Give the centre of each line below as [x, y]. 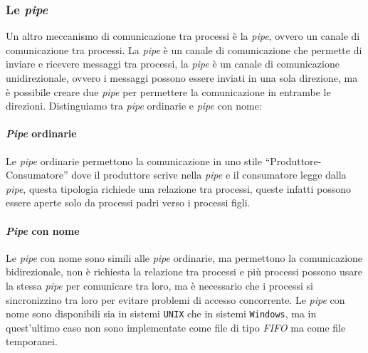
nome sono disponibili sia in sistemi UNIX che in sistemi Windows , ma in [161, 314]
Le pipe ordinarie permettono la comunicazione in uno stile [134, 160]
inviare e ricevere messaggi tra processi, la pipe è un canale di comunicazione [173, 64]
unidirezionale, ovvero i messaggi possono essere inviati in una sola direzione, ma [182, 78]
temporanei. [32, 341]
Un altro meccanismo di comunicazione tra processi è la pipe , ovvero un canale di [183, 36]
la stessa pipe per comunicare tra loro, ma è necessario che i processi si [159, 285]
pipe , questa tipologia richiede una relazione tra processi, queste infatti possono [179, 188]
